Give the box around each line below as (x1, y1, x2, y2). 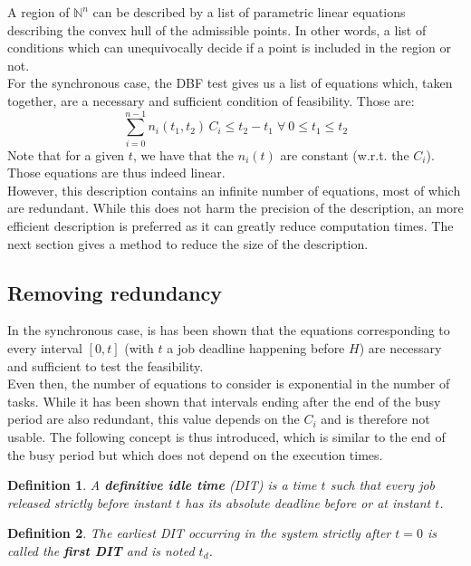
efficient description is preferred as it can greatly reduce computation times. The (7, 216, 454, 235)
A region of (7, 3, 70, 21)
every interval (7, 339, 82, 358)
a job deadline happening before (167, 339, 345, 358)
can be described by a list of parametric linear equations (92, 3, 406, 21)
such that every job (330, 475, 436, 494)
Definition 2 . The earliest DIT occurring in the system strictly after (7, 523, 391, 542)
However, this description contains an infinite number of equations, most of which (7, 180, 461, 199)
